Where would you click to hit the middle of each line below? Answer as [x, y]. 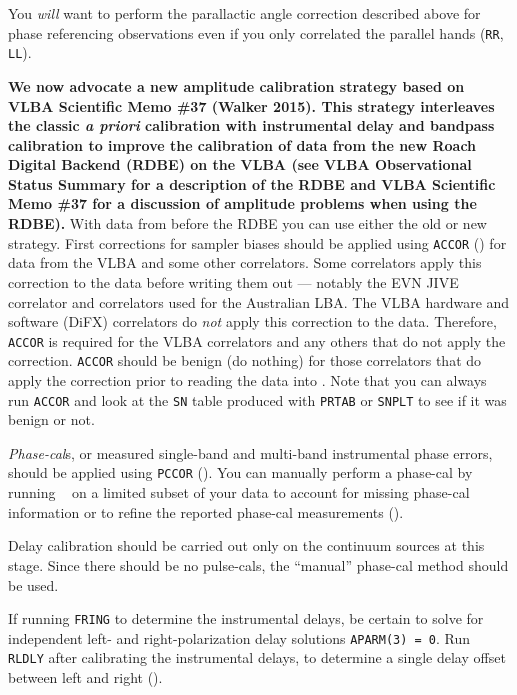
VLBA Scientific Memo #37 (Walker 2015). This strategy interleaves [251, 105]
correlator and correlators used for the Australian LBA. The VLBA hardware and [259, 301]
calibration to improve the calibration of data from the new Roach [242, 144]
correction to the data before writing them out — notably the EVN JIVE [233, 281]
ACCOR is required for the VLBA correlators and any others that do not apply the [257, 340]
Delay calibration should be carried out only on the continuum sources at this [246, 545]
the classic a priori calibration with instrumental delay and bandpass [251, 125]
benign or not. [51, 419]
